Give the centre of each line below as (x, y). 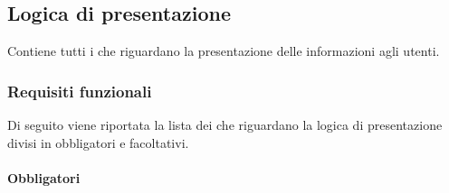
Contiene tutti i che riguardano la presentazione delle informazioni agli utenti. (224, 51)
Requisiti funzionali (80, 91)
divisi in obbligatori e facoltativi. (98, 142)
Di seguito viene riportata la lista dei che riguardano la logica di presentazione (225, 125)
